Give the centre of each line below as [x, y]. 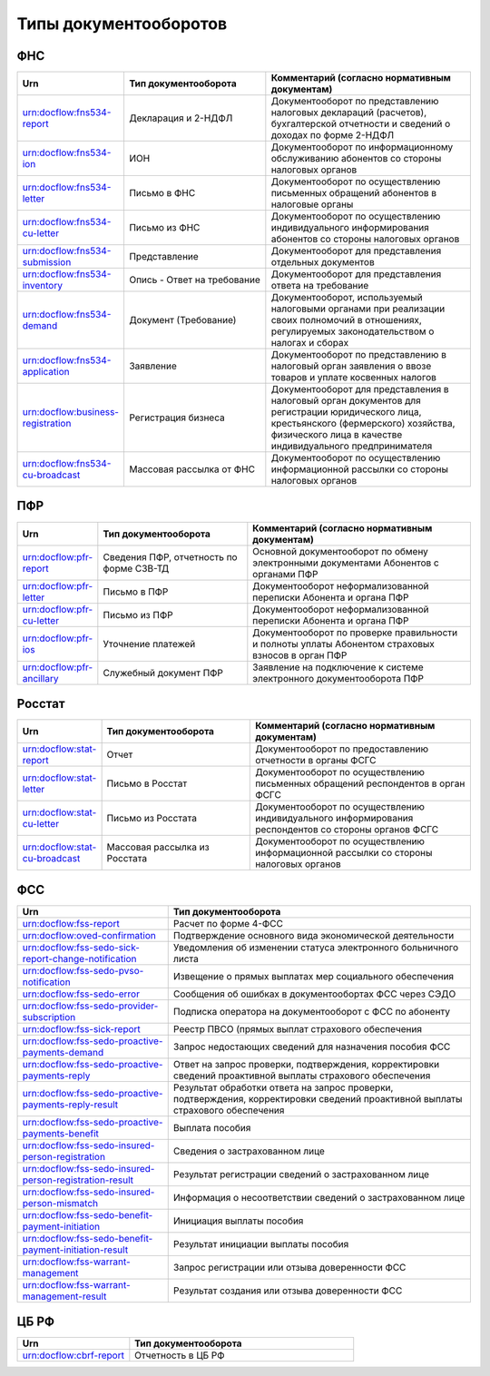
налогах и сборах [310, 343]
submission [47, 262]
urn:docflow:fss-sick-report [81, 1028]
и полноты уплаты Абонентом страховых [344, 644]
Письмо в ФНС [162, 193]
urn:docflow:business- [71, 412]
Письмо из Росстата [152, 819]
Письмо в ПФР [136, 592]
